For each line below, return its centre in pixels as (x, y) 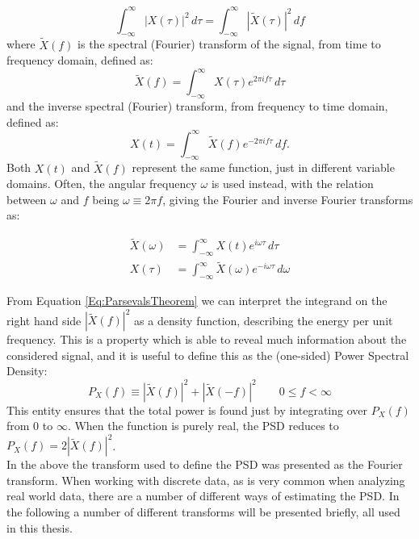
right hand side (44, 320)
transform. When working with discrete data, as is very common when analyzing (206, 480)
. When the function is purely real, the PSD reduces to (203, 426)
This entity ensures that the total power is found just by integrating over (187, 409)
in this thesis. (40, 527)
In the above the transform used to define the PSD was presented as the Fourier (205, 464)
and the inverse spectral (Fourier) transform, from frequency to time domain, (197, 106)
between (27, 199)
